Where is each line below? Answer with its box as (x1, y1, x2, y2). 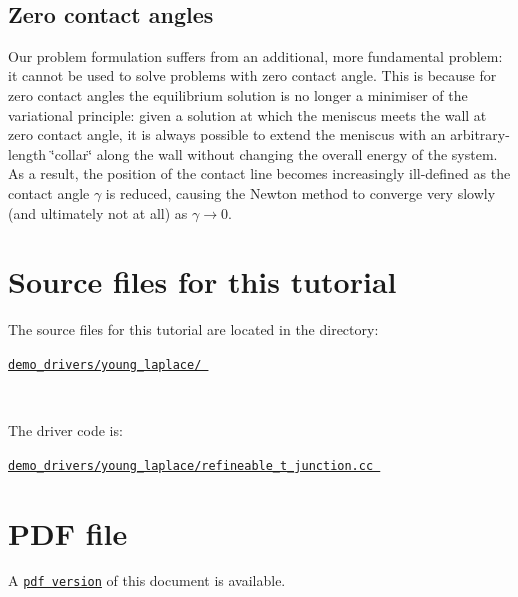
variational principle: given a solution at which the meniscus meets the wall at (8, 104, 487, 125)
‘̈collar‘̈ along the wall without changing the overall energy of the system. (50, 143, 498, 164)
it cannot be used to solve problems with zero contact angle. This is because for (8, 65, 497, 86)
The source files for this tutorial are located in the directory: (8, 319, 379, 340)
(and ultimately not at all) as (8, 202, 188, 223)
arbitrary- (450, 124, 510, 145)
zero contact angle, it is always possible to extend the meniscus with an (8, 124, 446, 145)
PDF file (8, 512, 128, 553)
